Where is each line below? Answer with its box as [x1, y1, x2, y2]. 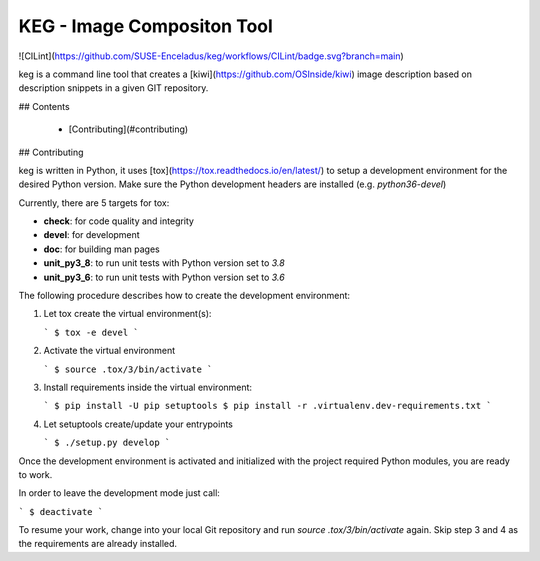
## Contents [18, 100, 70, 112]
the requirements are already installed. [18, 538, 178, 550]
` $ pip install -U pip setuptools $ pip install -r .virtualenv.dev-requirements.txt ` [43, 400, 492, 412]
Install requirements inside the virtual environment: [43, 381, 253, 393]
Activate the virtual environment [43, 345, 176, 357]
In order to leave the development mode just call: [18, 487, 220, 499]
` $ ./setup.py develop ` [43, 437, 171, 449]
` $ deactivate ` [18, 506, 104, 517]
